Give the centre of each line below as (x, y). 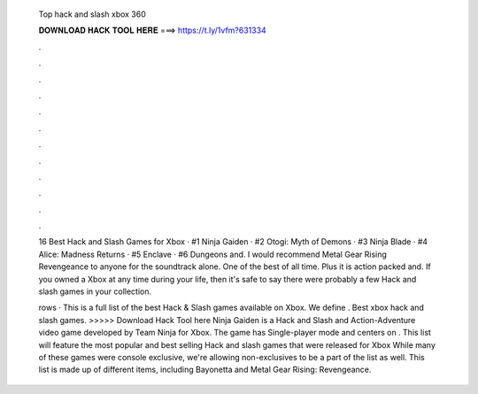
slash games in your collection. (95, 291)
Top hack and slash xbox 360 (92, 14)
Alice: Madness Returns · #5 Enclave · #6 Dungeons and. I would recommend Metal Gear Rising (212, 254)
